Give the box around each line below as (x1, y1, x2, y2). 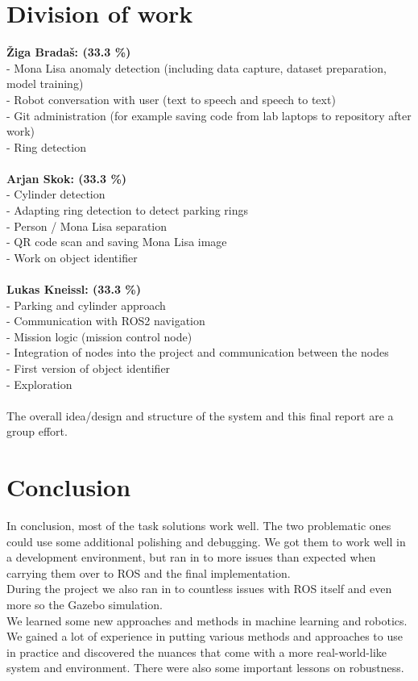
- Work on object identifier (6, 249, 138, 265)
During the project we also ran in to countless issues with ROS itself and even (6, 580, 392, 597)
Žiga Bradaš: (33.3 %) (6, 44, 131, 61)
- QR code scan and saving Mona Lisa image (6, 233, 227, 250)
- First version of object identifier (6, 360, 171, 376)
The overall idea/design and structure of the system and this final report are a (6, 407, 394, 424)
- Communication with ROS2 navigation (6, 312, 205, 329)
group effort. (6, 423, 68, 440)
